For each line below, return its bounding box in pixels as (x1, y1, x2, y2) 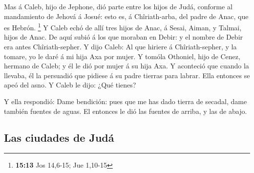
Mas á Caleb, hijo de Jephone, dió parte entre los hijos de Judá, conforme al (4, 1, 233, 11)
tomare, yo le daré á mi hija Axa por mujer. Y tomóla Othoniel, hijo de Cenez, (4, 51, 240, 61)
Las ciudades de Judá (4, 130, 114, 145)
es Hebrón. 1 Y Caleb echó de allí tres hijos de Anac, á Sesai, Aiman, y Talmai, (4, 21, 242, 32)
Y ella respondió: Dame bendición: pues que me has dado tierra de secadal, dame (4, 96, 247, 106)
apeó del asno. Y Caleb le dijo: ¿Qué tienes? (4, 80, 136, 90)
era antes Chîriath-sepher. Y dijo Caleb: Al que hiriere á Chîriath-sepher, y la (4, 42, 237, 52)
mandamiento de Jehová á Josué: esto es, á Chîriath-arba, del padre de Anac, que (4, 11, 249, 21)
